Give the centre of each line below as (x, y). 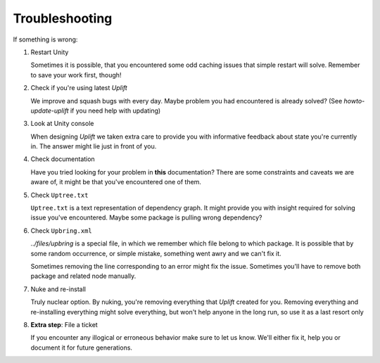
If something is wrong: (45, 39)
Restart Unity (50, 52)
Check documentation (63, 159)
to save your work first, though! (76, 75)
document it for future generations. (82, 348)
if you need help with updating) (115, 110)
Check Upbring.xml (62, 230)
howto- (354, 101)
